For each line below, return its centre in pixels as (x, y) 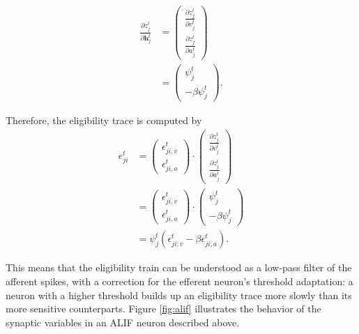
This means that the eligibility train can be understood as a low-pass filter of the (179, 267)
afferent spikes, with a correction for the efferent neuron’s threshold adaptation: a (179, 281)
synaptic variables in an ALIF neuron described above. (123, 322)
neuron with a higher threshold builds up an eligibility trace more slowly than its (179, 295)
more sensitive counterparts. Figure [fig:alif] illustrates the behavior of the (163, 309)
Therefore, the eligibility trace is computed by (104, 120)
